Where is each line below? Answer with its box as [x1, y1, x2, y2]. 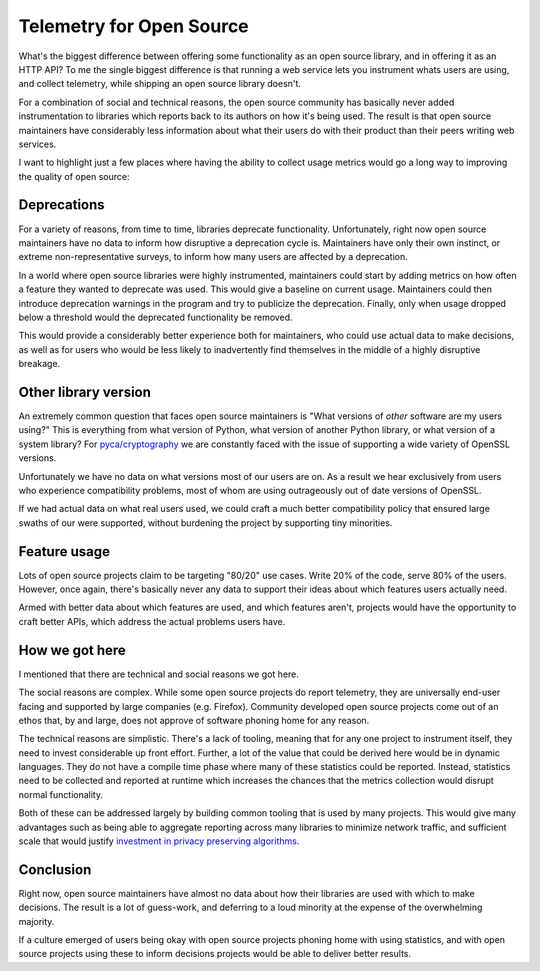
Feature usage [18, 543, 110, 560]
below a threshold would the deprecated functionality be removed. [18, 311, 294, 323]
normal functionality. [18, 788, 104, 800]
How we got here [18, 641, 127, 659]
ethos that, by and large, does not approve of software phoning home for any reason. [18, 714, 370, 726]
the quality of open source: [18, 170, 130, 182]
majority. [18, 915, 55, 927]
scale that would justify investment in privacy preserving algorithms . [18, 835, 300, 847]
